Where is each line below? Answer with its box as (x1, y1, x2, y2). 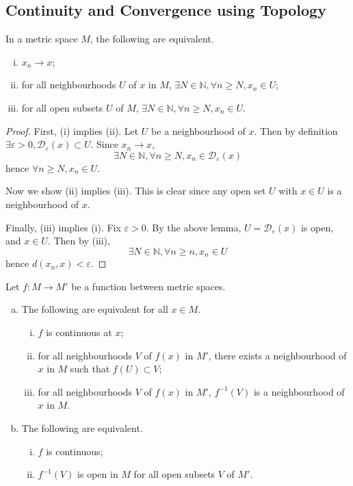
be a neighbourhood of (151, 123, 246, 138)
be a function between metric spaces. (71, 279, 226, 293)
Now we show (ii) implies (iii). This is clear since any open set (5, 183, 266, 198)
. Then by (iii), (47, 233, 110, 248)
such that (70, 361, 110, 376)
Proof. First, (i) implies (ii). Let (5, 123, 139, 138)
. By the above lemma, (146, 220, 241, 234)
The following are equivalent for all (21, 302, 168, 316)
